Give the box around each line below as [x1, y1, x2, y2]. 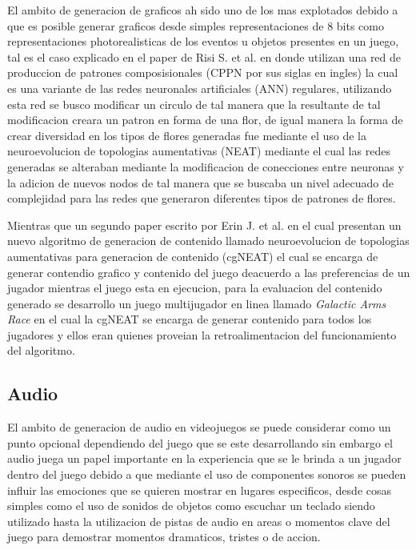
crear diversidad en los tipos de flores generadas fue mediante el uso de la [7, 126, 367, 143]
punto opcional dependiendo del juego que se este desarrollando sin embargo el [7, 434, 393, 451]
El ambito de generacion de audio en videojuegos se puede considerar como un [7, 419, 391, 436]
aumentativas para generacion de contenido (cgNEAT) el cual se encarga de [7, 247, 378, 264]
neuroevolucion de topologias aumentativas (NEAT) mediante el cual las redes [7, 143, 390, 159]
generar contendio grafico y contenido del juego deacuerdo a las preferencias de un [7, 263, 410, 280]
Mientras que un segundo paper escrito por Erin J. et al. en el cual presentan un [7, 216, 402, 233]
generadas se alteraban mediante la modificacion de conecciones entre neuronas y [7, 158, 404, 175]
